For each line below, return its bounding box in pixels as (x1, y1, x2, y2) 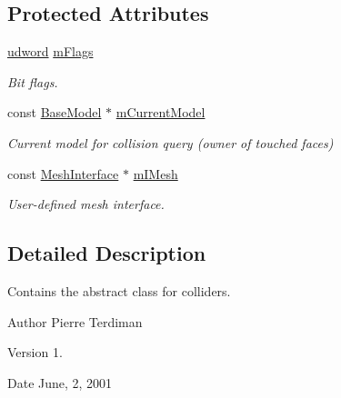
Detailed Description (7, 239, 206, 267)
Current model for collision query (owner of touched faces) (7, 133, 334, 152)
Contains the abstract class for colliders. (7, 281, 231, 300)
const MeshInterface (7, 164, 119, 183)
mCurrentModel (115, 103, 206, 122)
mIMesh (133, 164, 178, 183)
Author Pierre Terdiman (7, 312, 143, 331)
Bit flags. (7, 72, 58, 91)
